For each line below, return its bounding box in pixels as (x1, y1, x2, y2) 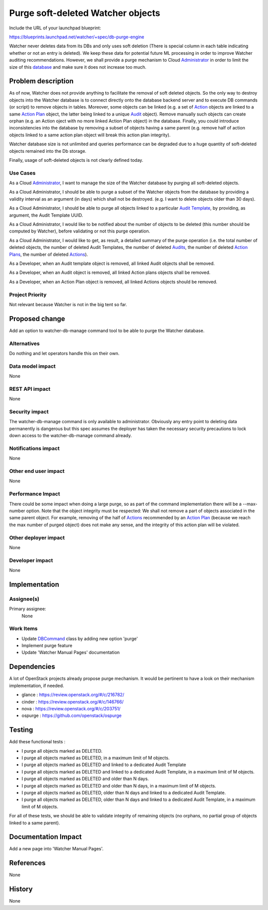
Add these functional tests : (9, 739, 66, 745)
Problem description (9, 77, 74, 86)
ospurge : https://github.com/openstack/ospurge (21, 712, 122, 719)
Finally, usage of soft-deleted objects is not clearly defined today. (9, 157, 143, 163)
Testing (9, 726, 33, 734)
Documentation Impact (9, 833, 82, 841)
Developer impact (9, 557, 53, 564)
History (9, 885, 33, 894)
